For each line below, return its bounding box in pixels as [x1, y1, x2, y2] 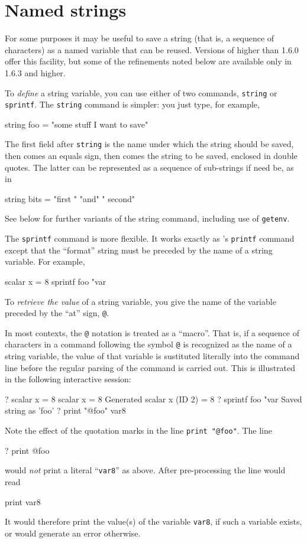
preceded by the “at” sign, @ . [5, 307, 109, 319]
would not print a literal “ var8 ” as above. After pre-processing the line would [5, 464, 286, 476]
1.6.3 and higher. [5, 66, 66, 79]
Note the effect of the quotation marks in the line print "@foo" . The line [5, 424, 272, 437]
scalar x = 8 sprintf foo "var [5, 275, 106, 287]
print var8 [5, 495, 41, 508]
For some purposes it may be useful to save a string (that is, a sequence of [5, 32, 274, 44]
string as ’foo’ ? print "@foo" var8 [5, 404, 126, 417]
